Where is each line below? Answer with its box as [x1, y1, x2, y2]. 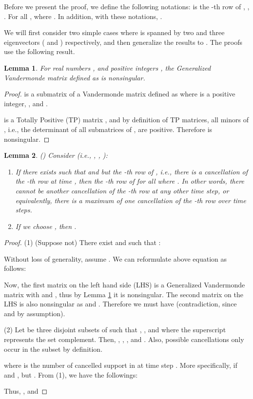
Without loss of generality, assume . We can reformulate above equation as [4, 253, 227, 264]
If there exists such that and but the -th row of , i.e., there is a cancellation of [15, 166, 248, 176]
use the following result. [4, 46, 75, 57]
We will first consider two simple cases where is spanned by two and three [4, 27, 225, 38]
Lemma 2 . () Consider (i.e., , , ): [4, 150, 108, 160]
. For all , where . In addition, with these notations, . [4, 11, 162, 21]
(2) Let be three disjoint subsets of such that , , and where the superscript [4, 324, 226, 335]
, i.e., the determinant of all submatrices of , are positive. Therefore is [4, 124, 213, 134]
